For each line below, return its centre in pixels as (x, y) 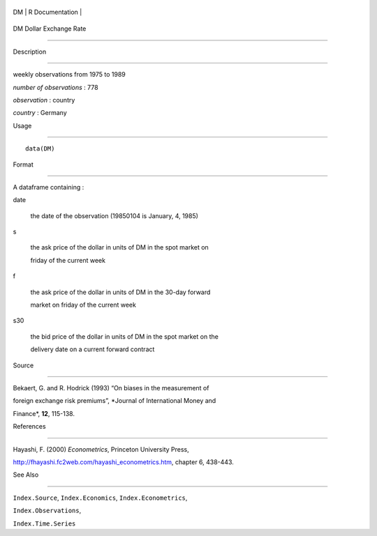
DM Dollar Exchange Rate (50, 29)
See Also (26, 475)
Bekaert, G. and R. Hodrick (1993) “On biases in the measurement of (111, 388)
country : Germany (40, 113)
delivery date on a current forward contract (93, 349)
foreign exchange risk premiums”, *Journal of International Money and (114, 401)
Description (30, 52)
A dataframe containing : (49, 187)
